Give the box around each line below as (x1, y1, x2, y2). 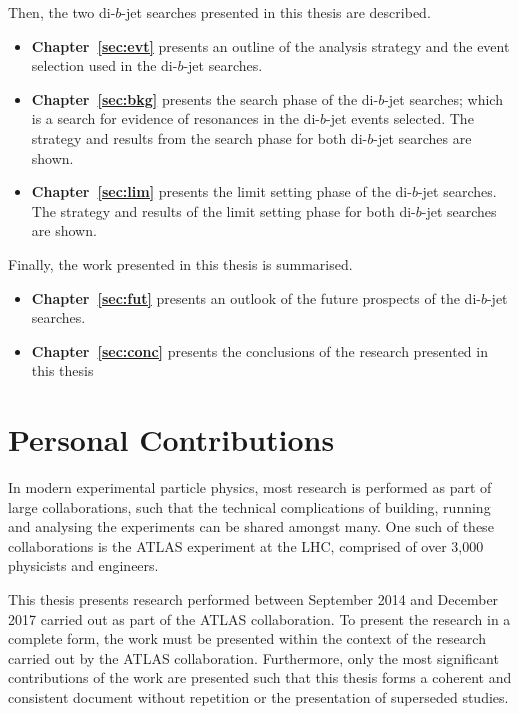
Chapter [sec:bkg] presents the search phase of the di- (31, 88, 379, 109)
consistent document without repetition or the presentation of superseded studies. (8, 686, 509, 707)
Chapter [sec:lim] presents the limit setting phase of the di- (31, 181, 412, 202)
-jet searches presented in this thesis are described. (121, 2, 431, 22)
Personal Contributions (8, 419, 335, 460)
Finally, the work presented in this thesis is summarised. (8, 253, 353, 274)
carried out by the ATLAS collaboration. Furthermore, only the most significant (8, 647, 499, 668)
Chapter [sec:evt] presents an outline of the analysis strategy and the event (31, 35, 510, 56)
